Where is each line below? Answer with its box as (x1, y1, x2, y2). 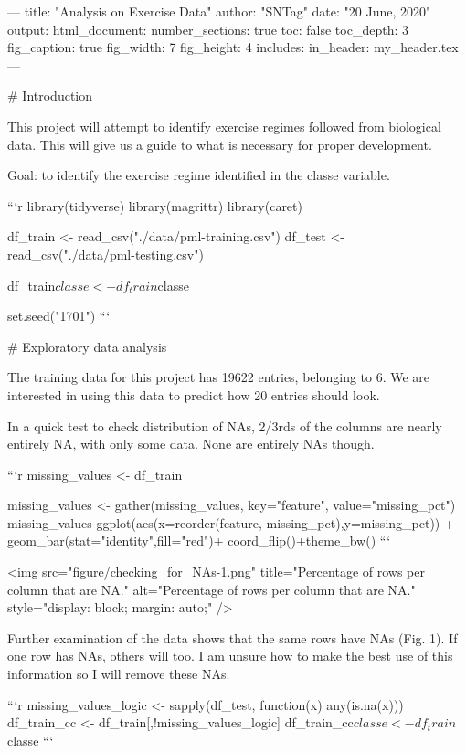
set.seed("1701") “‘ (7, 306, 111, 325)
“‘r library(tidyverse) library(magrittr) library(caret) (7, 196, 302, 215)
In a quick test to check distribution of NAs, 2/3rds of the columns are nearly (7, 416, 442, 435)
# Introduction (7, 86, 93, 105)
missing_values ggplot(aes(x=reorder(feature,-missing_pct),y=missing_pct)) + (7, 513, 454, 532)
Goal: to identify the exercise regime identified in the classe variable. (7, 165, 390, 185)
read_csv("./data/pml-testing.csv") (7, 244, 204, 263)
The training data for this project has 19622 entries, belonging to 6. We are (7, 367, 430, 387)
